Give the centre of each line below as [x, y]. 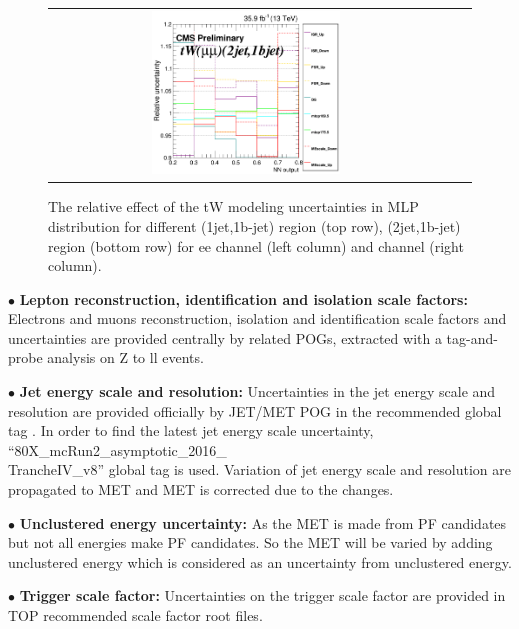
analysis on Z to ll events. [125, 357]
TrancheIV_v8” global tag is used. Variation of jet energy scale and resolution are [259, 469]
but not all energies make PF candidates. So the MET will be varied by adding [250, 542]
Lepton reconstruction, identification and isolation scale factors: [243, 298]
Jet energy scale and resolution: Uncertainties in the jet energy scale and [257, 391]
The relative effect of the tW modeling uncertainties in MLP [233, 206]
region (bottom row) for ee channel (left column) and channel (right [256, 245]
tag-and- [472, 337]
